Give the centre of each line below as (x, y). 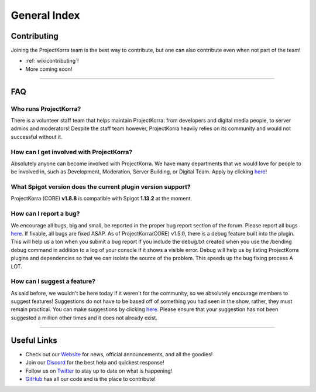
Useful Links (34, 340)
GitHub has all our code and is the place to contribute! (91, 379)
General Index (45, 15)
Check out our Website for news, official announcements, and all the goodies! (119, 354)
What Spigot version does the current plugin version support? (101, 187)
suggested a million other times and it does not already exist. (84, 318)
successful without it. (37, 137)
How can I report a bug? (45, 214)
